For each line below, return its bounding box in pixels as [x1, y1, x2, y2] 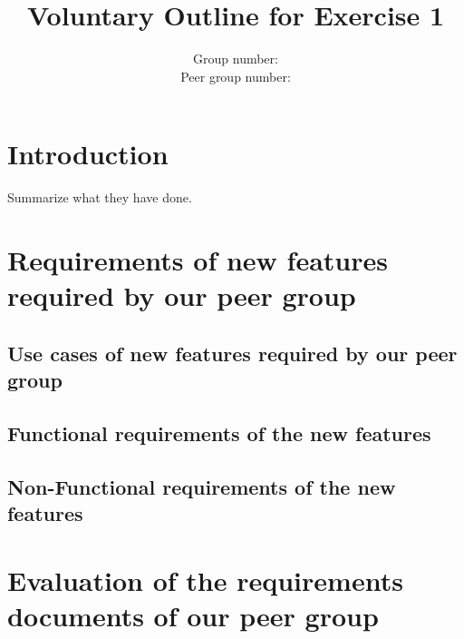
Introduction [7, 135, 169, 172]
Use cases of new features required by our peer [7, 339, 458, 367]
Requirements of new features [7, 241, 388, 279]
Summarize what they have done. [7, 188, 192, 207]
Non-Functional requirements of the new [7, 472, 396, 500]
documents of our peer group [7, 596, 379, 634]
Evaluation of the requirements [7, 561, 403, 598]
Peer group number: [180, 66, 291, 85]
